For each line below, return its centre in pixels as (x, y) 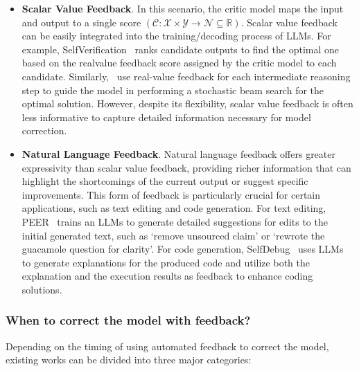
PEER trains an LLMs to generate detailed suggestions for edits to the (175, 221)
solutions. (42, 289)
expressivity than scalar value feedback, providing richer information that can (186, 167)
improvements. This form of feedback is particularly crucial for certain (171, 194)
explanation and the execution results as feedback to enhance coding (167, 276)
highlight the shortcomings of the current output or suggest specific (165, 181)
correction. (44, 130)
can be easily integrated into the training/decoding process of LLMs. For (176, 36)
